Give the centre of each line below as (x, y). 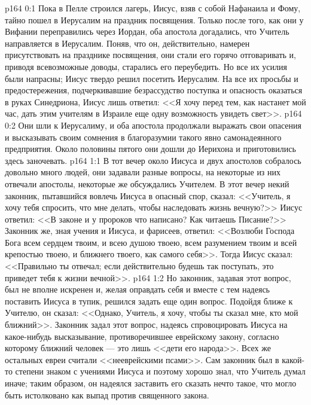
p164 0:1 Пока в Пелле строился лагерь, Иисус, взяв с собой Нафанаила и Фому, (153, 8)
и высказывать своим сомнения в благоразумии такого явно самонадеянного (143, 137)
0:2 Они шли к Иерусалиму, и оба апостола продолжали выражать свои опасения (153, 125)
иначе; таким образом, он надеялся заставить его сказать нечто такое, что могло (151, 383)
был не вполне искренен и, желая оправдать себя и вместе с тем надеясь (137, 289)
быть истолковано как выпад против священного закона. (107, 395)
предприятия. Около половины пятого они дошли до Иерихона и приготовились (150, 149)
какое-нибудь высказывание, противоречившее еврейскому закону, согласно (142, 336)
